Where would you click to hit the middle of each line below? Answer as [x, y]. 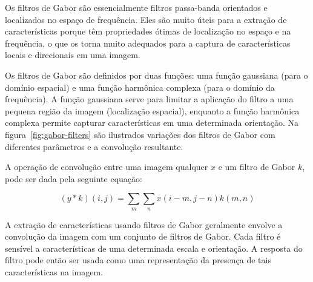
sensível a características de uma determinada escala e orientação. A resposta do [154, 248]
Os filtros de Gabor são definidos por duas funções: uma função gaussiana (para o [156, 75]
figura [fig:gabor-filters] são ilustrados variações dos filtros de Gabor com [140, 134]
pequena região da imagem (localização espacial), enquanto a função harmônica [152, 110]
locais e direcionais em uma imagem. [73, 55]
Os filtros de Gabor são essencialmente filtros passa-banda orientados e [136, 7]
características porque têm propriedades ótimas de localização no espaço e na [148, 31]
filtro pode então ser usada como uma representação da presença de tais [138, 260]
